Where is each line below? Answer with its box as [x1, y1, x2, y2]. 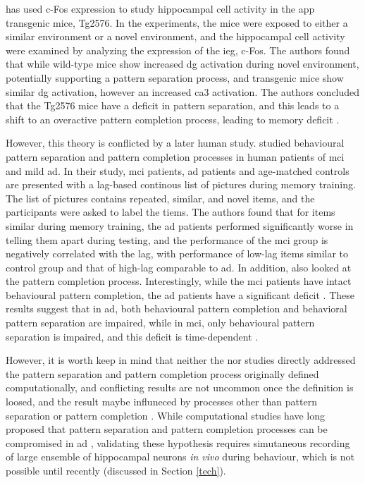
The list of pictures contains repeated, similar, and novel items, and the [6, 190, 315, 205]
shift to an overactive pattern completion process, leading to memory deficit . [6, 111, 340, 126]
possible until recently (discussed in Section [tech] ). [6, 463, 226, 477]
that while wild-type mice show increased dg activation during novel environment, [6, 56, 359, 71]
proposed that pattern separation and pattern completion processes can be [6, 422, 328, 436]
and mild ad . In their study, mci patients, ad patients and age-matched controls [6, 163, 349, 178]
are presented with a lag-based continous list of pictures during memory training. [6, 177, 356, 192]
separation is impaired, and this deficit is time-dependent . [6, 329, 259, 343]
